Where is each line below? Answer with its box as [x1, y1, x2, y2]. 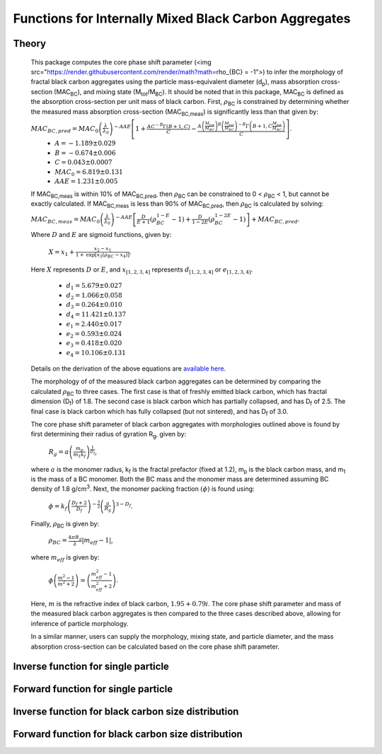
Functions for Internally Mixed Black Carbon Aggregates [13, 11, 351, 26]
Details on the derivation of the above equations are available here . [30, 364, 226, 373]
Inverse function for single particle [13, 661, 170, 673]
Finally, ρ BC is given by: [30, 519, 99, 530]
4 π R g [68, 534, 82, 542]
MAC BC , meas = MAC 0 [30, 215, 100, 225]
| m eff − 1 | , [81, 536, 113, 546]
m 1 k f [73, 451, 86, 459]
